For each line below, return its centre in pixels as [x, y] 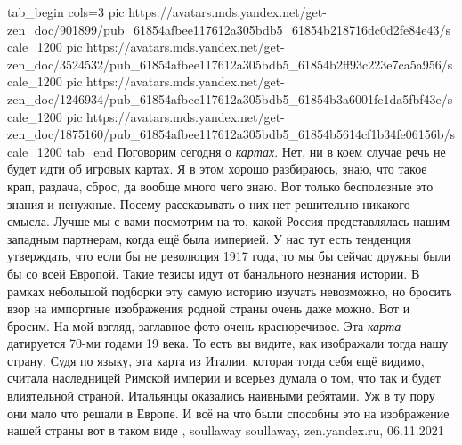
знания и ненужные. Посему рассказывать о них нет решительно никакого [209, 203]
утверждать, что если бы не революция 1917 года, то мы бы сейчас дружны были [229, 256]
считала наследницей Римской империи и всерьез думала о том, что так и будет [224, 378]
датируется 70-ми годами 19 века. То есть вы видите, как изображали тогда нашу [228, 343]
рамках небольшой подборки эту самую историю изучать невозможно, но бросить [230, 291]
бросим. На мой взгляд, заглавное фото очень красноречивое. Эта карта [204, 325]
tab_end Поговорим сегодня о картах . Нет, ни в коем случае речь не [256, 151]
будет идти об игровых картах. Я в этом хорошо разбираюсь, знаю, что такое [217, 169]
